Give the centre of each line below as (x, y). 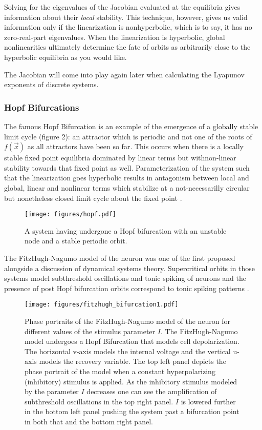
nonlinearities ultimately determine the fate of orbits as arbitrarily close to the (127, 47)
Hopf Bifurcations (42, 107)
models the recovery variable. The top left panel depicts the (133, 361)
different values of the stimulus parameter (90, 331)
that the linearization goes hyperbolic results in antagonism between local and (127, 178)
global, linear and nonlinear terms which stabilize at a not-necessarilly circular (127, 187)
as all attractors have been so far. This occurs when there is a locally (135, 146)
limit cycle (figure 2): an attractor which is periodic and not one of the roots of (128, 136)
